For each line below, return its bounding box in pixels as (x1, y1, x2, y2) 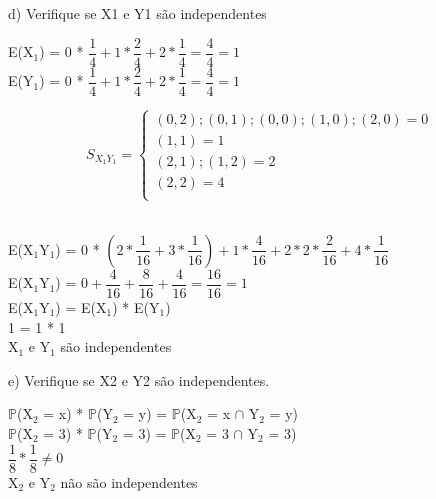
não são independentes (60, 471, 198, 492)
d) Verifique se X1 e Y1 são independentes (8, 3, 267, 23)
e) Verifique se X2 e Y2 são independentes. (8, 369, 270, 390)
